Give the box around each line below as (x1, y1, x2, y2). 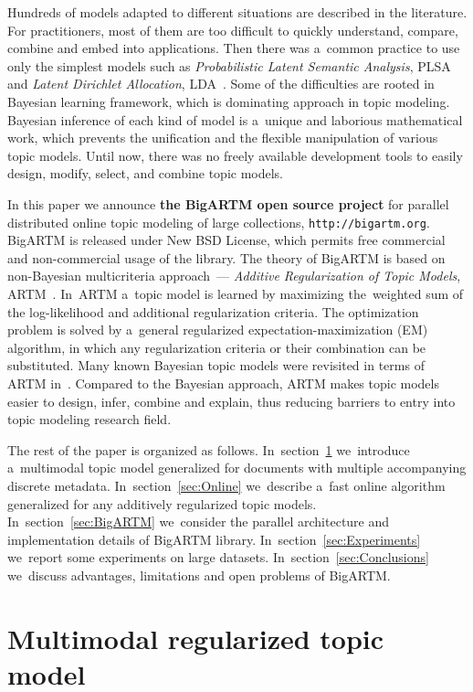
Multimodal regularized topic (7, 619, 384, 656)
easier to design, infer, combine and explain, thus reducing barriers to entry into (7, 391, 456, 410)
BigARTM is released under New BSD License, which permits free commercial (7, 230, 446, 250)
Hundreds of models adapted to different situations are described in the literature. (7, 3, 468, 21)
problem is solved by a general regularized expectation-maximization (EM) (7, 320, 428, 339)
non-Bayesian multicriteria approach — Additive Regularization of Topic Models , (7, 266, 461, 285)
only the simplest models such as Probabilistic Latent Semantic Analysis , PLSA (7, 56, 451, 75)
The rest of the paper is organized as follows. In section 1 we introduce (7, 440, 410, 459)
